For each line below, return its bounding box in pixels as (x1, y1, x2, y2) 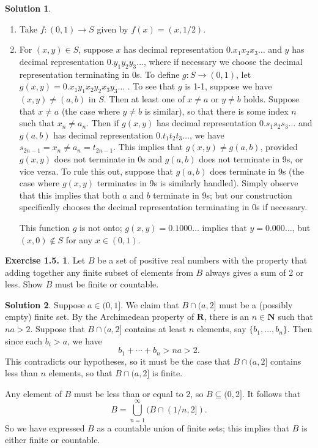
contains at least (125, 322, 187, 335)
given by (97, 22, 128, 35)
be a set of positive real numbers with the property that (97, 254, 308, 267)
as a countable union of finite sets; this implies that (97, 421, 290, 434)
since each (5, 334, 43, 347)
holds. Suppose (243, 92, 300, 105)
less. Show (5, 278, 43, 290)
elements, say (196, 322, 246, 335)
